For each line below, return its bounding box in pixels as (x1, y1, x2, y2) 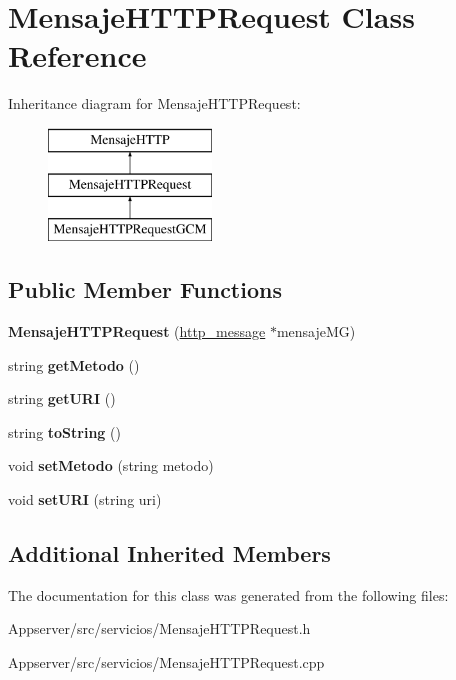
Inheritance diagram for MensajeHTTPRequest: (8, 93, 301, 114)
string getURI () (8, 388, 116, 409)
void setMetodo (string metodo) (8, 455, 214, 476)
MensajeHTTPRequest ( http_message (8, 321, 266, 342)
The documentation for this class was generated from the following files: (8, 584, 449, 605)
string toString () (8, 421, 121, 442)
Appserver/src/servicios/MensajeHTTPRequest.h (8, 618, 311, 639)
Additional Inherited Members (8, 538, 331, 569)
